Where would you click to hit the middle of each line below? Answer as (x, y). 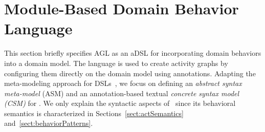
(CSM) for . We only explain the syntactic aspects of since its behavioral (120, 103)
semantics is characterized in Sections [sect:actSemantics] (94, 113)
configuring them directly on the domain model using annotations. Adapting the (130, 73)
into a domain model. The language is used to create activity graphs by (116, 63)
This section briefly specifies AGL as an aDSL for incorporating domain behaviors (133, 53)
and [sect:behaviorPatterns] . (49, 123)
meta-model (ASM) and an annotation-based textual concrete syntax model (122, 93)
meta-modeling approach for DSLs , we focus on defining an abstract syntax (123, 83)
